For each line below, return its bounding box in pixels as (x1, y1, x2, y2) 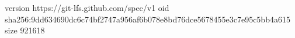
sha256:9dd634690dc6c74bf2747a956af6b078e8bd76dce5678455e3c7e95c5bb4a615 (5, 13, 290, 25)
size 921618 (5, 24, 45, 36)
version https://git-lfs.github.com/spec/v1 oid (5, 2, 169, 13)
